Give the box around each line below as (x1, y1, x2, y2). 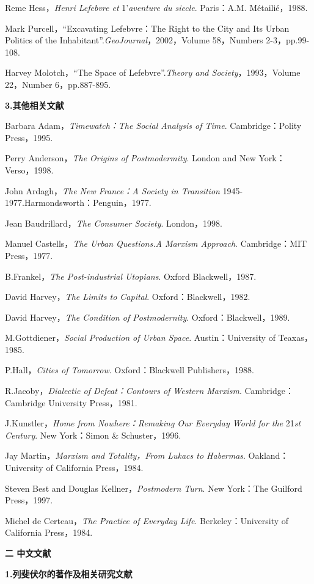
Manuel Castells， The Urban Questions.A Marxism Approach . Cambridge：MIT (5, 237, 307, 250)
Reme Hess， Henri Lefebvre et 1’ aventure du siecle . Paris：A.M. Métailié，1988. (5, 1, 308, 13)
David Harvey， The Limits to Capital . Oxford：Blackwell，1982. (5, 290, 250, 303)
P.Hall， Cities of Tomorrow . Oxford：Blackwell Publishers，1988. (5, 363, 254, 376)
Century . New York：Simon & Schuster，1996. (5, 428, 181, 441)
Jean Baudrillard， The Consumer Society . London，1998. (5, 216, 223, 229)
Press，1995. (5, 131, 53, 144)
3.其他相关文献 (5, 98, 64, 111)
